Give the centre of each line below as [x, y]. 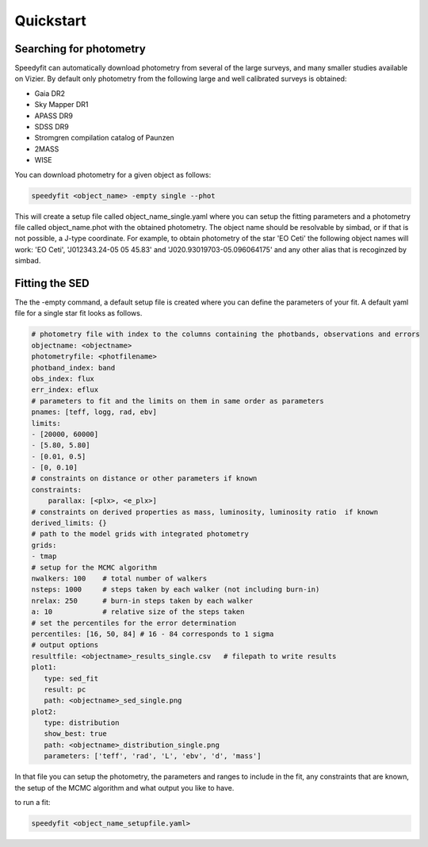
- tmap [44, 556]
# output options [65, 645]
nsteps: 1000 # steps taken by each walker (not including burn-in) [176, 590]
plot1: [44, 667]
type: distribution [82, 723]
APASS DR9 [53, 116]
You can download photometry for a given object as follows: [113, 174]
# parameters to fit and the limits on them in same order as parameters [178, 401]
